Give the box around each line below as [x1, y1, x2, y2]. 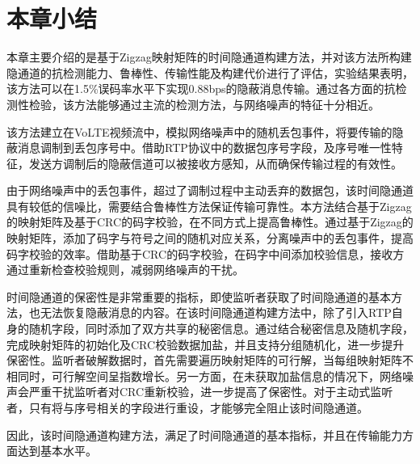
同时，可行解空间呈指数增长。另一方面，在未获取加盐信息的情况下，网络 [17, 367, 402, 384]
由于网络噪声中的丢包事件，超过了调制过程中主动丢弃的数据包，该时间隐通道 [6, 182, 414, 199]
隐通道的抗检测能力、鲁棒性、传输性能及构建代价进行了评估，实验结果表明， [6, 64, 414, 81]
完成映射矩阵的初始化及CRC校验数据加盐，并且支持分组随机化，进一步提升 [6, 335, 405, 352]
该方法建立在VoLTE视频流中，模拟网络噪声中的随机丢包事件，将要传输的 [6, 123, 393, 140]
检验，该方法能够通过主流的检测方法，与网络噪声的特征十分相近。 [28, 95, 380, 112]
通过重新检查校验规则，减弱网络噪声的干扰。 [6, 261, 244, 278]
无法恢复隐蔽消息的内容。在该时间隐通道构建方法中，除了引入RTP [40, 304, 392, 321]
